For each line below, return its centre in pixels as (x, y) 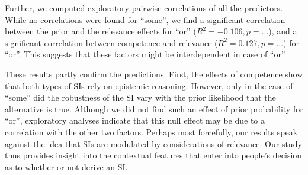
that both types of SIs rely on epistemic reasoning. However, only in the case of (149, 85)
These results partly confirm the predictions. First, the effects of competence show (154, 74)
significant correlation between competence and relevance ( (111, 42)
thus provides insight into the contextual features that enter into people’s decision (153, 155)
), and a (283, 31)
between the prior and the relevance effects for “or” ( (101, 31)
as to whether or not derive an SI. (66, 166)
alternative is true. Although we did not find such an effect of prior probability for (154, 108)
